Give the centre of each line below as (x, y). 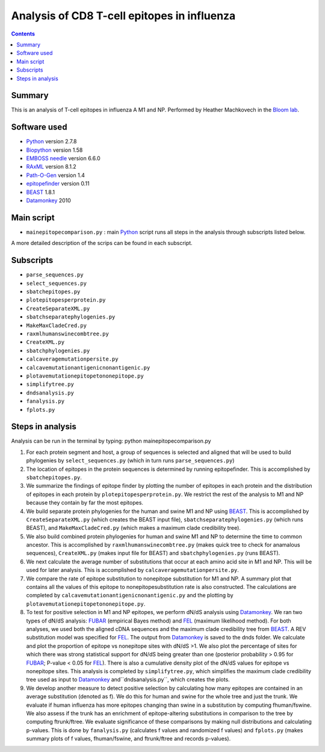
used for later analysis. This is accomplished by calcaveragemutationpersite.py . (132, 570)
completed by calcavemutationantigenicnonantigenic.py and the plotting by (130, 595)
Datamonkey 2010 (49, 200)
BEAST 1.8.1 (41, 192)
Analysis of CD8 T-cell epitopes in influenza (123, 16)
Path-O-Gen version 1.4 (56, 175)
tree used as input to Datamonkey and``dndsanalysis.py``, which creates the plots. (128, 680)
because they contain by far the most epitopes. (85, 503)
